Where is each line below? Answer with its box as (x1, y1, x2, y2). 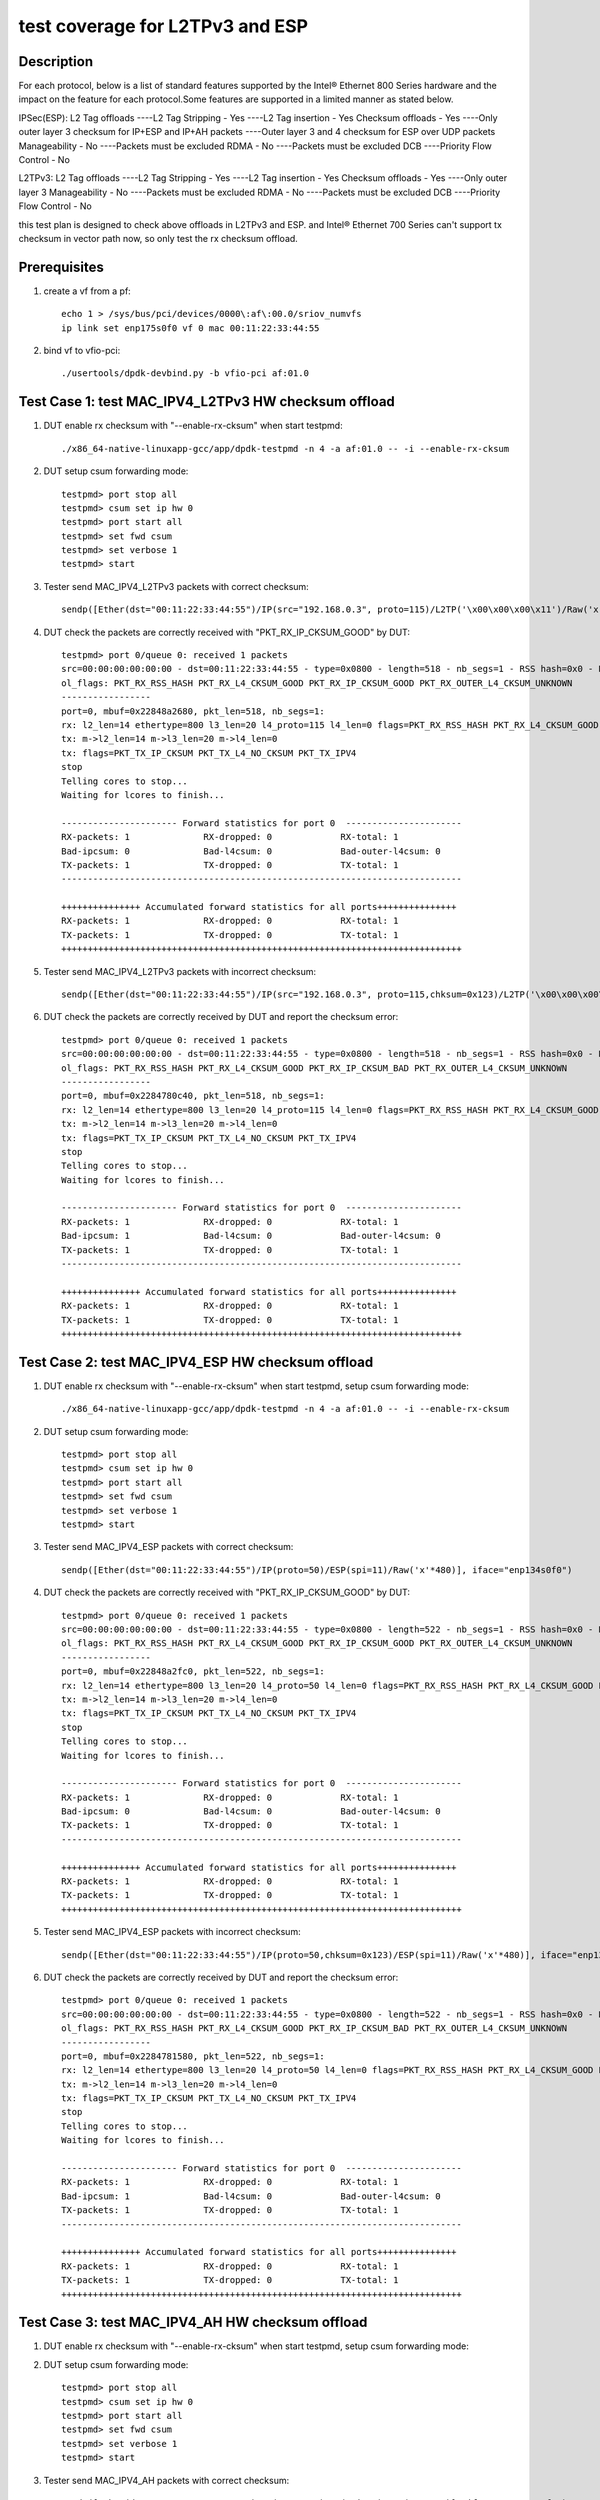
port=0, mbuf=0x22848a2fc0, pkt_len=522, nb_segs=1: (61, 1666, 325, 1677)
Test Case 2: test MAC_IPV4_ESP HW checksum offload (18, 1353, 374, 1370)
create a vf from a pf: (43, 285, 132, 297)
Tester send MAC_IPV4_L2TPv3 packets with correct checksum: (43, 580, 309, 592)
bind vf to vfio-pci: (43, 345, 121, 357)
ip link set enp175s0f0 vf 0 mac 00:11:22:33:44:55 (61, 322, 320, 334)
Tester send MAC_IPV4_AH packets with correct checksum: (43, 2474, 290, 2486)
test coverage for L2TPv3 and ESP (18, 15, 309, 37)
